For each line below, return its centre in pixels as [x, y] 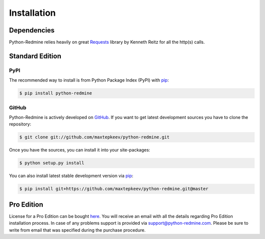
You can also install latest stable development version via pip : [71, 176]
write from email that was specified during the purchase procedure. [77, 230]
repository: [20, 124]
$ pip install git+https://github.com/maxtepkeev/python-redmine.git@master [114, 189]
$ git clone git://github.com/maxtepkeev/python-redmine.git [94, 137]
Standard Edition [35, 56]
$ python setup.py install [52, 163]
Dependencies [32, 30]
